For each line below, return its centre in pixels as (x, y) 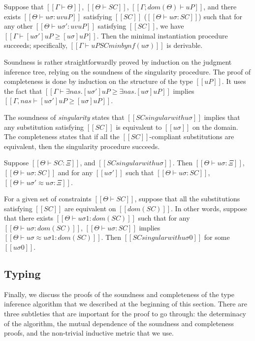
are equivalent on (90, 208)
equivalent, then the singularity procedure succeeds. (82, 146)
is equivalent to (139, 127)
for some (217, 237)
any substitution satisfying (44, 127)
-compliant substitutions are (192, 136)
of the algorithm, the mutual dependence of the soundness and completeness (119, 323)
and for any (75, 172)
